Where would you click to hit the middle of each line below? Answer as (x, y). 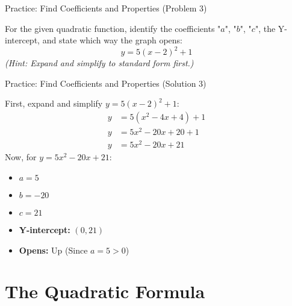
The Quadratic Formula (105, 291)
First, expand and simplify (54, 103)
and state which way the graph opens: (113, 40)
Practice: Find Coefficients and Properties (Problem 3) (106, 8)
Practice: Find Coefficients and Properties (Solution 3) (106, 83)
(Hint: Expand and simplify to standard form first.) (99, 63)
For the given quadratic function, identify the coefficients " (113, 28)
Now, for (21, 157)
